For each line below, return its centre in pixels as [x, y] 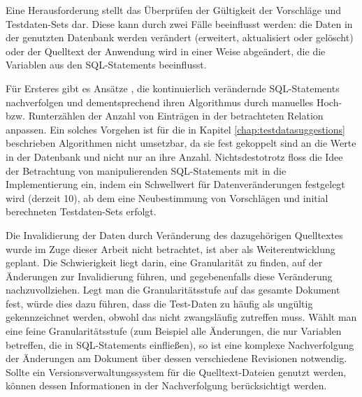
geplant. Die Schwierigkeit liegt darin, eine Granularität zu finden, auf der [164, 262]
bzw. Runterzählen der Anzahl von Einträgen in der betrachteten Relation [165, 116]
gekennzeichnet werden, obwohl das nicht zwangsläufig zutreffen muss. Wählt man [181, 317]
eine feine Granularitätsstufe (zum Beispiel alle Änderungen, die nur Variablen [174, 331]
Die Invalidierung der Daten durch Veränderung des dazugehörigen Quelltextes [174, 234]
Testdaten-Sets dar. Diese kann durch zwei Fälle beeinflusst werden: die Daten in [179, 23]
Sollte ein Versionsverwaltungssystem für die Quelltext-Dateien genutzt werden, [176, 371]
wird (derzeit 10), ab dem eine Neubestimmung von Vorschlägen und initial [167, 197]
